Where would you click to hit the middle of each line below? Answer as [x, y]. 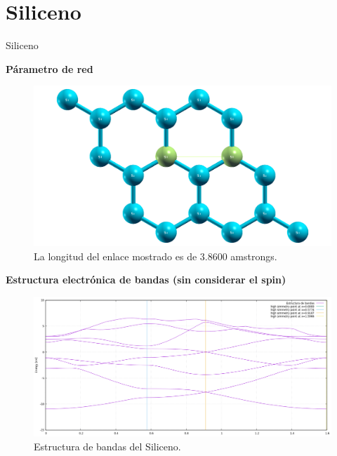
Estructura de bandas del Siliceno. [107, 446]
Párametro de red [49, 68]
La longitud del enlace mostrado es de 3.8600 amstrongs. [156, 256]
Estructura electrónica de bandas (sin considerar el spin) [146, 280]
